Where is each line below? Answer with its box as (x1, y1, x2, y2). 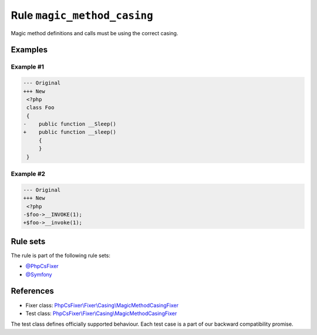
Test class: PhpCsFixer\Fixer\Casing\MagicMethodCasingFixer (25, 310, 177, 317)
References (11, 286, 54, 296)
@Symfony (25, 270, 52, 278)
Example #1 (11, 63, 44, 71)
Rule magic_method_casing (11, 9, 154, 22)
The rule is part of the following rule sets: (11, 252, 111, 259)
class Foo (26, 104, 55, 111)
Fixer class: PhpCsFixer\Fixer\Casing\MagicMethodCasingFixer (25, 302, 179, 309)
